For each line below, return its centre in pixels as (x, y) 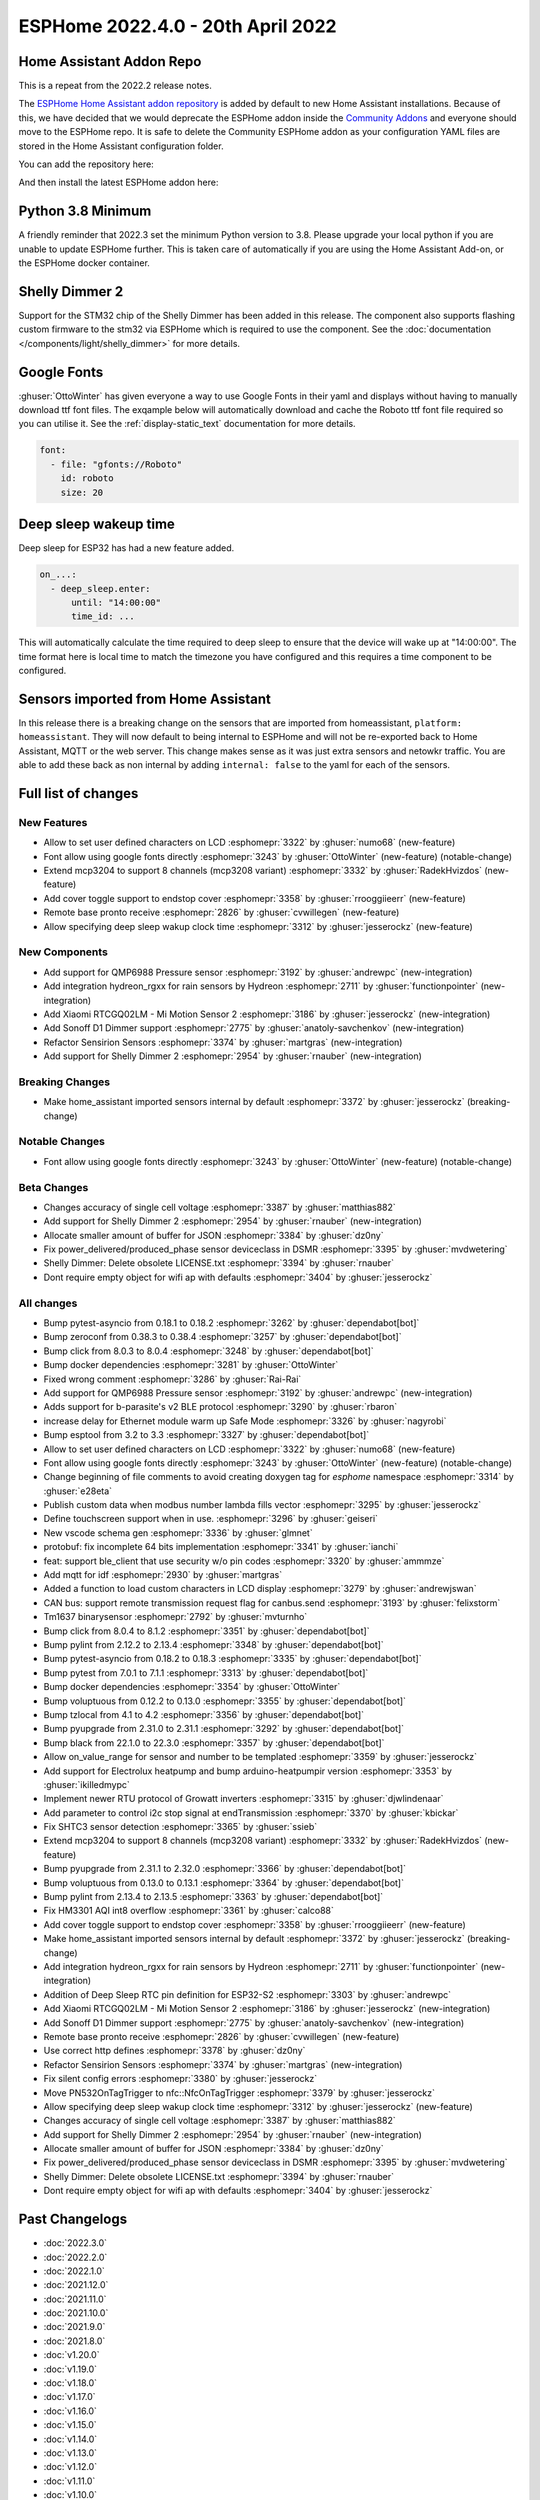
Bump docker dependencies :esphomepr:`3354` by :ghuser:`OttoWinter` (192, 1687)
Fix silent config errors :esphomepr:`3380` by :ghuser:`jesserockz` (180, 2079)
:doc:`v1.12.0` (70, 2467)
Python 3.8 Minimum (85, 211)
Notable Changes (61, 1142)
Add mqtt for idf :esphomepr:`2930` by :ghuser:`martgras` (163, 1575)
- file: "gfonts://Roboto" (116, 464)
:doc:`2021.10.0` (76, 2313)
